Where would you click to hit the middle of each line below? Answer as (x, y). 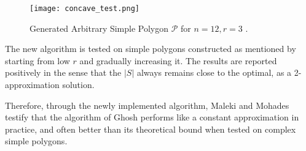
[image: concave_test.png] (84, 9)
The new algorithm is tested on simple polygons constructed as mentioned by (151, 49)
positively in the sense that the (63, 72)
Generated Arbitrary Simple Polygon (99, 28)
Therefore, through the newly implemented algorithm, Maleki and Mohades (147, 105)
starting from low (37, 60)
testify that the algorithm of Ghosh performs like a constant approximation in (152, 117)
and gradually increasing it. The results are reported (178, 60)
